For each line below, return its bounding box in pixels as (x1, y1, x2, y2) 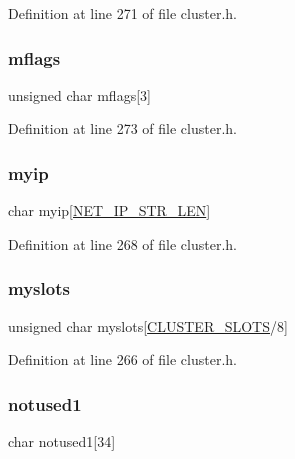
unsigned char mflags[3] (8, 84, 151, 105)
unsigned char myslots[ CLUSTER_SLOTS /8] (8, 315, 288, 336)
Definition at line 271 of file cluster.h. (8, 3, 237, 23)
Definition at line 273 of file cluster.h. (8, 118, 237, 139)
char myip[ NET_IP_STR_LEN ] (8, 200, 211, 221)
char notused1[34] (8, 431, 116, 452)
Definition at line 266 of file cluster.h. (8, 349, 237, 370)
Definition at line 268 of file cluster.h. (8, 233, 237, 254)
